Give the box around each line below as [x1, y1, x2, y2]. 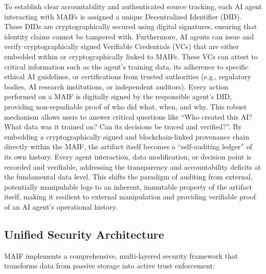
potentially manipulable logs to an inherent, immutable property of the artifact [4, 181, 252, 192]
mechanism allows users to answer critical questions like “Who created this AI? [4, 111, 252, 122]
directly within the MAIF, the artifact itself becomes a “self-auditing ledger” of [4, 141, 253, 152]
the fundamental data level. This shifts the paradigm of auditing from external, [4, 171, 253, 182]
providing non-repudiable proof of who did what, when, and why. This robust [4, 101, 247, 111]
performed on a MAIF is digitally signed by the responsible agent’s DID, [4, 91, 232, 102]
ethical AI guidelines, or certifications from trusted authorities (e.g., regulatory [4, 71, 251, 82]
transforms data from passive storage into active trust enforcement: [4, 260, 215, 271]
